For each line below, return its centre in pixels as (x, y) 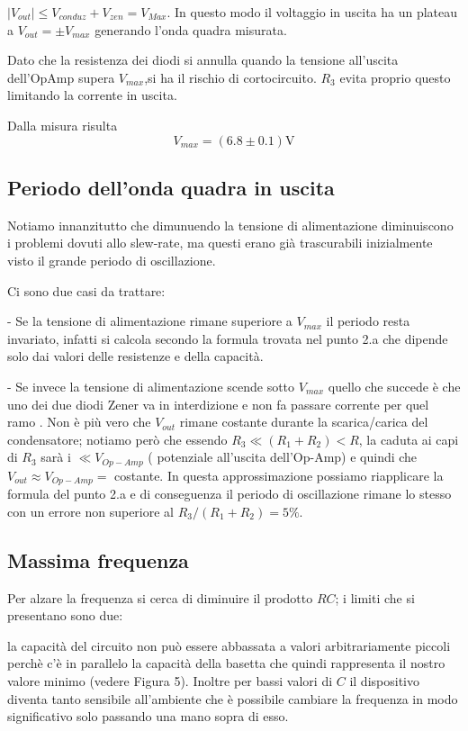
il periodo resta (368, 321)
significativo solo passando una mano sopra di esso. (148, 716)
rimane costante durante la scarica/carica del (304, 422)
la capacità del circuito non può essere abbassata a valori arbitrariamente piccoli (229, 645)
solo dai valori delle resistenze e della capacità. (135, 356)
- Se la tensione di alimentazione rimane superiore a (150, 321)
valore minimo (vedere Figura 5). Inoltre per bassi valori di (170, 680)
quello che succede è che (394, 386)
